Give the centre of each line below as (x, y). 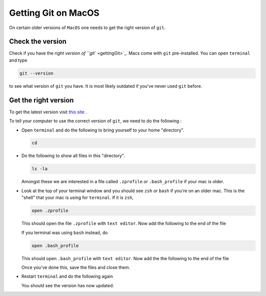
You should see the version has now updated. (68, 285)
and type (18, 60)
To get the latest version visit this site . (48, 112)
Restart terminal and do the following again (67, 276)
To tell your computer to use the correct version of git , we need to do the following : (95, 121)
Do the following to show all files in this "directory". (73, 156)
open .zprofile (50, 211)
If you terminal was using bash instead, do (65, 232)
